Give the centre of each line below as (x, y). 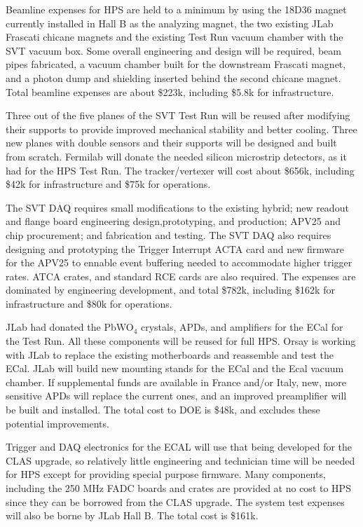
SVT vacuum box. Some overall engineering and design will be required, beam (173, 50)
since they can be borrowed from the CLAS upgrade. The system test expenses (175, 501)
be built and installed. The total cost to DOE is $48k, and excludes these (163, 410)
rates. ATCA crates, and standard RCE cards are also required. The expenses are (181, 276)
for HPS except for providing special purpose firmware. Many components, (166, 474)
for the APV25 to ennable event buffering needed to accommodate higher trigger (179, 262)
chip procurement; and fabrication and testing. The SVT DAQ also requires (169, 234)
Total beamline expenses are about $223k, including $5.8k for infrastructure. (170, 91)
